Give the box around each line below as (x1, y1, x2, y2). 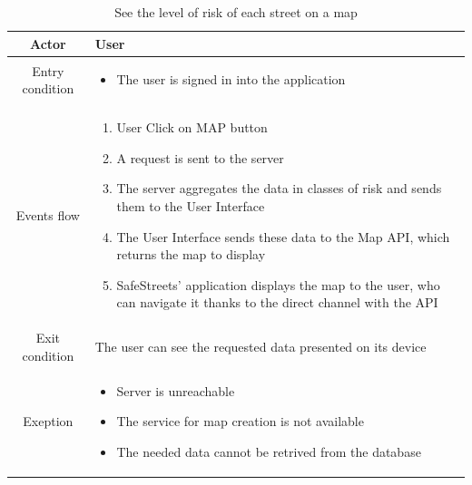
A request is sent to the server (116, 148, 284, 167)
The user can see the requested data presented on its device (94, 337, 427, 356)
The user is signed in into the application (116, 70, 346, 89)
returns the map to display (116, 245, 266, 264)
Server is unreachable (116, 381, 235, 400)
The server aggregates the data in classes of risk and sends (116, 179, 442, 198)
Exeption (23, 412, 74, 431)
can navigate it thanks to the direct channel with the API (116, 293, 438, 312)
